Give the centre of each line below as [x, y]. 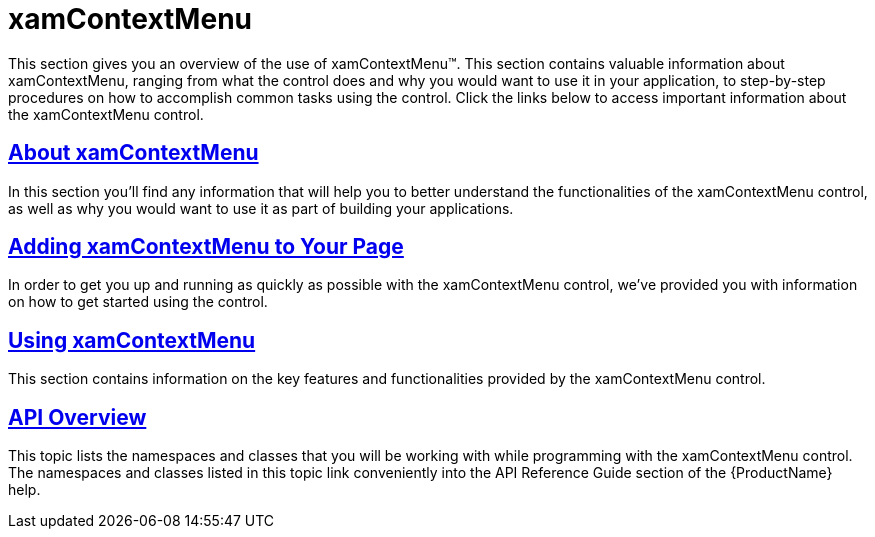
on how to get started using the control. [138, 302]
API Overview [77, 417]
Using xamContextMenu [132, 340]
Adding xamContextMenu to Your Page [206, 247]
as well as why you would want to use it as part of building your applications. [261, 208]
